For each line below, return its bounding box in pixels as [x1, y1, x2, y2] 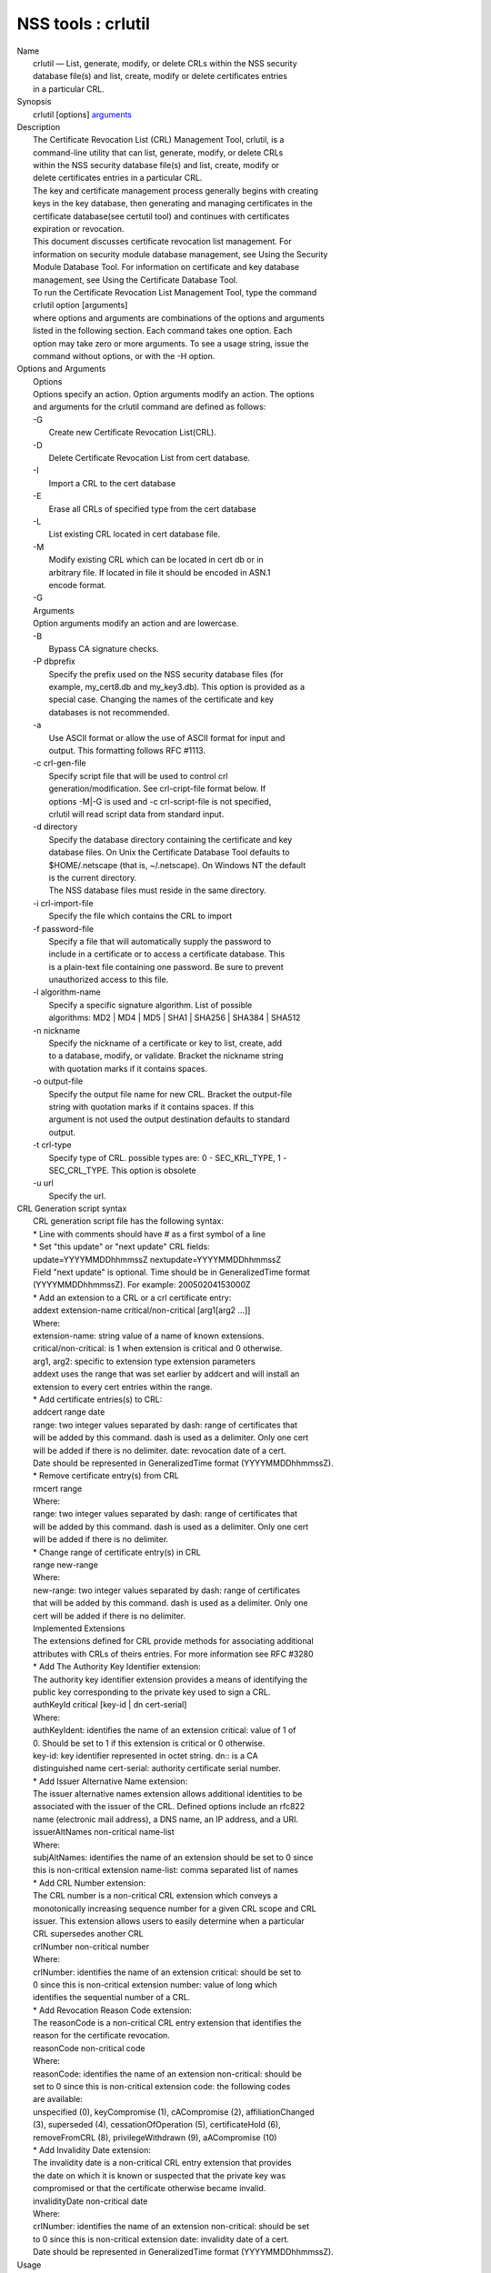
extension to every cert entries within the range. [33, 1381, 213, 1392]
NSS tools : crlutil [16, 14, 150, 34]
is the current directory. [48, 872, 137, 883]
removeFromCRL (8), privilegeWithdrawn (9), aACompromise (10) [33, 2132, 277, 2143]
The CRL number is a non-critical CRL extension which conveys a [33, 1890, 278, 1901]
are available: [33, 2094, 84, 2105]
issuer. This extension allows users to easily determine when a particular [33, 1915, 305, 1927]
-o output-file [33, 1076, 84, 1086]
